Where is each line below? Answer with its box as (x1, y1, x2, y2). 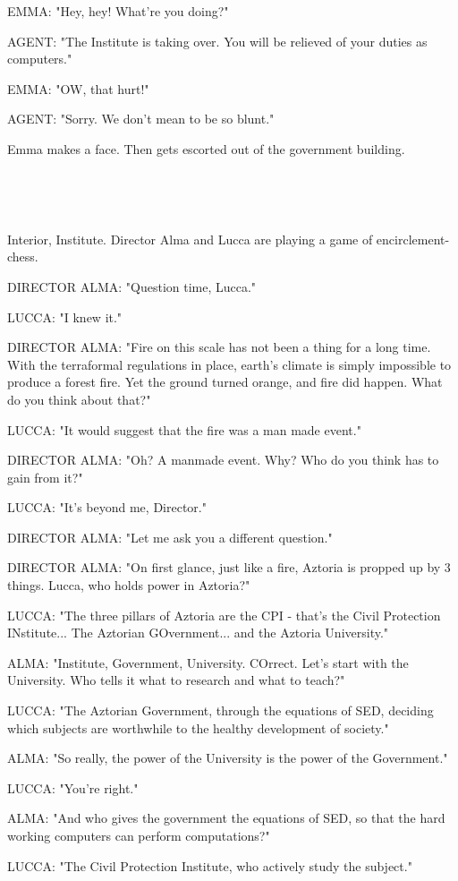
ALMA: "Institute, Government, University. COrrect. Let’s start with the (7, 653, 409, 671)
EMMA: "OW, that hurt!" (7, 79, 149, 98)
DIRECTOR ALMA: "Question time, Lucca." (7, 277, 257, 295)
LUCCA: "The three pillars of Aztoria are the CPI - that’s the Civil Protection (7, 605, 441, 624)
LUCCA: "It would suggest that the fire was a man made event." (7, 420, 361, 439)
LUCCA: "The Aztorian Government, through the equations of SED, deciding (7, 701, 434, 720)
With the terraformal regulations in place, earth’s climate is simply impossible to (7, 355, 452, 373)
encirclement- (376, 229, 450, 248)
